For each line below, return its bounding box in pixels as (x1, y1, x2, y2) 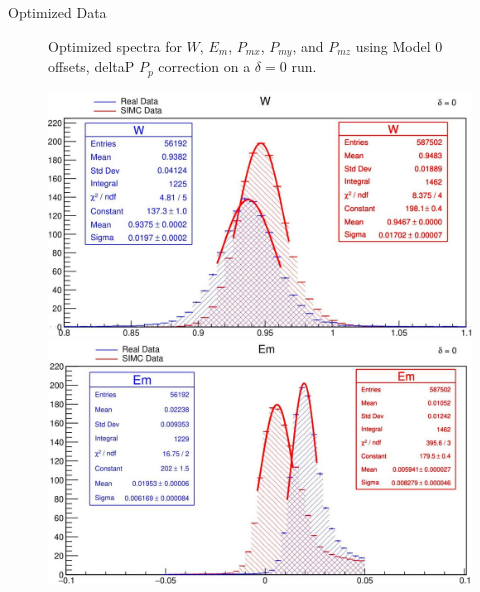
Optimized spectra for (48, 35, 182, 56)
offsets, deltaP (48, 56, 135, 77)
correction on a (158, 56, 251, 77)
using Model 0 (355, 35, 443, 56)
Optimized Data (8, 2, 107, 22)
